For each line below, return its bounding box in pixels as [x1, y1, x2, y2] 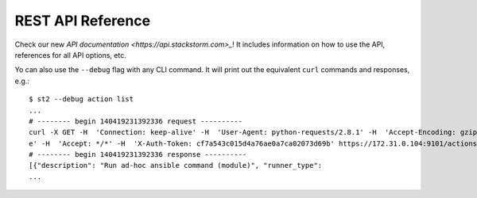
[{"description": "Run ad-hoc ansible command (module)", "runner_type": [29, 161, 323, 170]
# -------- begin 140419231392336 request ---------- [29, 116, 242, 126]
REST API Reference [14, 12, 151, 29]
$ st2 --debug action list [29, 95, 134, 104]
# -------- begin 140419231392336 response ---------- [29, 150, 247, 159]
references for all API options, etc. [14, 50, 126, 59]
